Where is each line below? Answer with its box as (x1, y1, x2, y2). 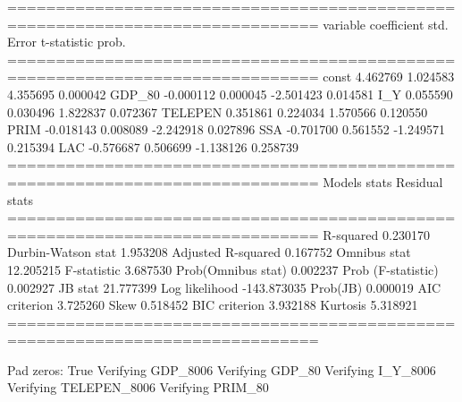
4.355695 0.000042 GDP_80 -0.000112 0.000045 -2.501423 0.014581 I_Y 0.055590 (7, 84, 453, 103)
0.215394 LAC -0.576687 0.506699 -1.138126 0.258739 (7, 137, 299, 156)
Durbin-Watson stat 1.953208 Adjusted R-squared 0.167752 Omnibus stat (7, 243, 411, 261)
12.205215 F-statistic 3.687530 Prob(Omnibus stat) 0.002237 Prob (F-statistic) (7, 260, 439, 278)
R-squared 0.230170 (323, 225, 430, 244)
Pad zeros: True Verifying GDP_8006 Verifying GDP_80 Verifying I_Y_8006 (7, 360, 436, 379)
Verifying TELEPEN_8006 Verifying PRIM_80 (7, 378, 269, 397)
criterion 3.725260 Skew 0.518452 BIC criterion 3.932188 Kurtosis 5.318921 (7, 295, 418, 314)
